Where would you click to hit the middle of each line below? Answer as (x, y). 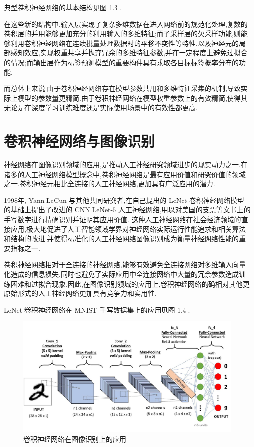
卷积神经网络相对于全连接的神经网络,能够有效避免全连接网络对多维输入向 (121, 264)
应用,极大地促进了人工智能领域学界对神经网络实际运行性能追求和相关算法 (128, 229)
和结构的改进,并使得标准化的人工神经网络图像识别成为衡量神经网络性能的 (121, 238)
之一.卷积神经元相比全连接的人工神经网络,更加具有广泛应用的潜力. (110, 184)
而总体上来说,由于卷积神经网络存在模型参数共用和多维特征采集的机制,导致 (122, 88)
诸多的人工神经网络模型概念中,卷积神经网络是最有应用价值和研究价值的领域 (125, 174)
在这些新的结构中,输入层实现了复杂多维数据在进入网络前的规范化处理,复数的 (126, 24)
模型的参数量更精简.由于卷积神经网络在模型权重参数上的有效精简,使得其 (132, 98)
